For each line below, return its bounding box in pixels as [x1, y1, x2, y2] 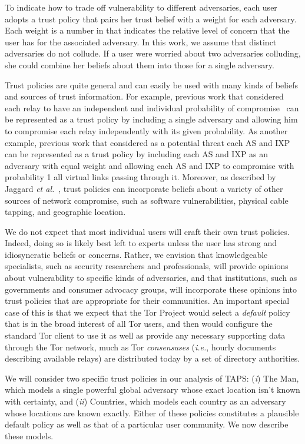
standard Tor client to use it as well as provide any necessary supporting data [5, 329, 286, 342]
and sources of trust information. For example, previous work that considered [5, 90, 284, 102]
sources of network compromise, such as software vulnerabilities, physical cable [5, 194, 289, 206]
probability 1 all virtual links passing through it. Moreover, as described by [5, 171, 276, 183]
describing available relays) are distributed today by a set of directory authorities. [5, 352, 300, 365]
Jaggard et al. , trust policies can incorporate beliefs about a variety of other [5, 182, 283, 194]
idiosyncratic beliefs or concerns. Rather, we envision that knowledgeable [5, 248, 268, 260]
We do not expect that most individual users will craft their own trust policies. [5, 225, 290, 237]
